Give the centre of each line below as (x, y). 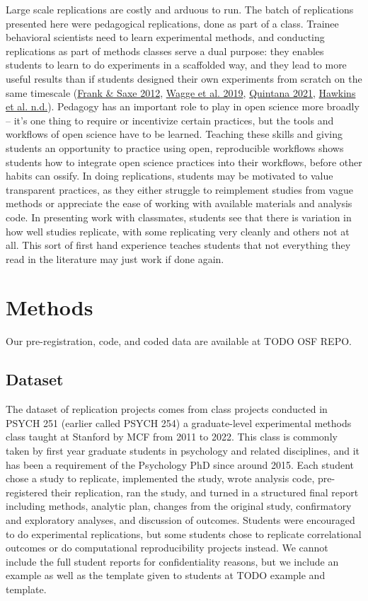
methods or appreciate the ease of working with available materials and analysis (179, 203)
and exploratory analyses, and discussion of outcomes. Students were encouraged (180, 519)
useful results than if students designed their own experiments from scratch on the (184, 78)
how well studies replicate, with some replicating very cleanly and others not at (178, 231)
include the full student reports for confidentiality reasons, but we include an (172, 561)
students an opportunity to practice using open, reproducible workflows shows (175, 147)
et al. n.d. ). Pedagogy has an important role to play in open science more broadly (183, 106)
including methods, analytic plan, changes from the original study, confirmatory (179, 506)
